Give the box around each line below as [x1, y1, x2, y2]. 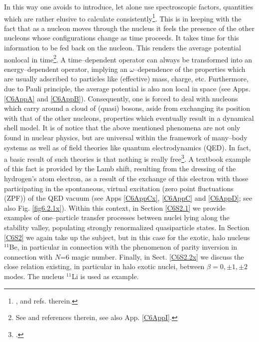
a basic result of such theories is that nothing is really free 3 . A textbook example [4, 152, 251, 164]
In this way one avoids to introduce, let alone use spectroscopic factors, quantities [4, 1, 254, 11]
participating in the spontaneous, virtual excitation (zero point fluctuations [4, 183, 234, 193]
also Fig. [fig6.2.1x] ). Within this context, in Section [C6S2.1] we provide [4, 202, 226, 213]
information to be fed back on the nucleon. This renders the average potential [4, 42, 241, 53]
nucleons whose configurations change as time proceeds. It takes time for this [4, 32, 239, 43]
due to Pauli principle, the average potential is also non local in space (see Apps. [4, 83, 251, 94]
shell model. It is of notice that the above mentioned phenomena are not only [4, 122, 241, 133]
